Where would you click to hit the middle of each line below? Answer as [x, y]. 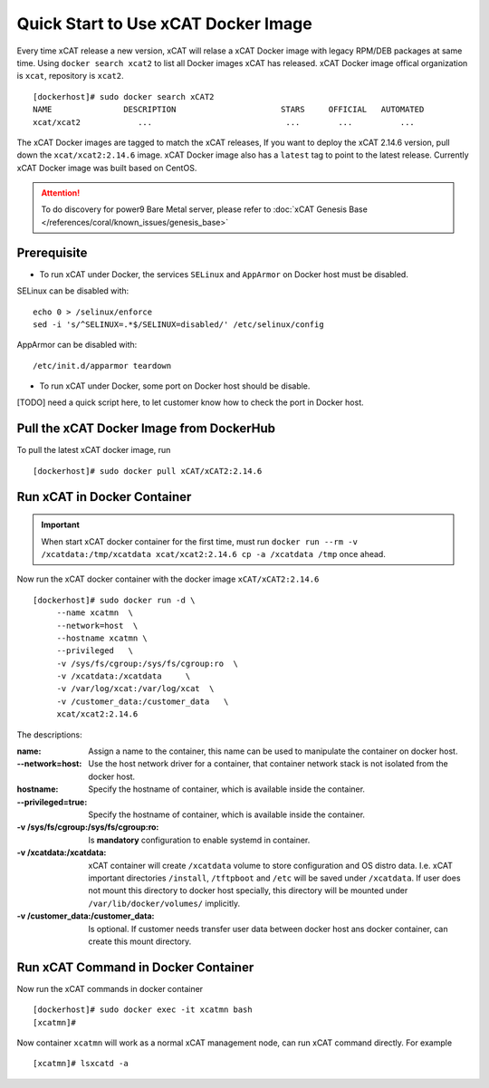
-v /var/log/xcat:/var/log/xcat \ [135, 689]
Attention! [61, 193]
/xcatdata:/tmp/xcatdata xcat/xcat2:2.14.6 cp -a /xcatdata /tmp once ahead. [214, 554]
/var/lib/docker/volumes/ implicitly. [164, 903]
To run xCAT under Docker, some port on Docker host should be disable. [175, 386]
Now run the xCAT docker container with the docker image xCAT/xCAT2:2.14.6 [168, 579]
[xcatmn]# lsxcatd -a [81, 1064]
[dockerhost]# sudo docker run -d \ [114, 600]
